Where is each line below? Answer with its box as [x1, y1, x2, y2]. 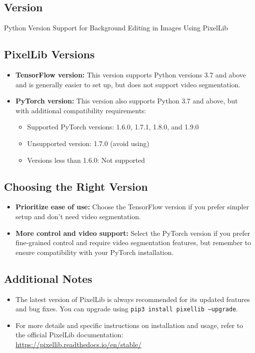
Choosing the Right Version [4, 178, 148, 194]
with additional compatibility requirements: [15, 105, 146, 115]
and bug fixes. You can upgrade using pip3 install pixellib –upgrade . [15, 303, 238, 314]
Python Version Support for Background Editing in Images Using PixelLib [4, 23, 228, 33]
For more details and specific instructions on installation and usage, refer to [15, 320, 243, 330]
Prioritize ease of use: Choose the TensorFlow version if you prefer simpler [15, 202, 249, 212]
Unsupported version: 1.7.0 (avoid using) [27, 138, 150, 148]
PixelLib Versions [4, 47, 95, 62]
